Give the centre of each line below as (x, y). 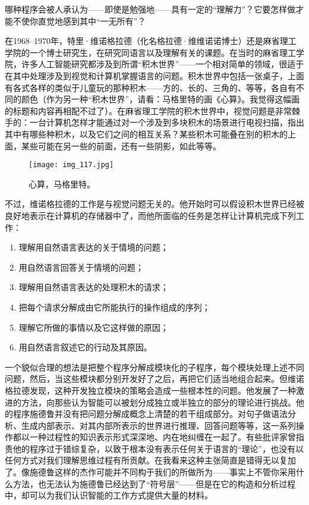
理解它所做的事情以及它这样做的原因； (94, 327)
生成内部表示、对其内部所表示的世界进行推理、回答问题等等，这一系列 (158, 425)
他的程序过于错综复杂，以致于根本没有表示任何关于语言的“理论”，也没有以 (158, 448)
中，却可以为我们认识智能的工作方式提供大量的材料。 (109, 495)
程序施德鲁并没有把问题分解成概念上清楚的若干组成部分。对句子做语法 (150, 414)
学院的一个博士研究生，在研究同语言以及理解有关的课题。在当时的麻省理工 (150, 52)
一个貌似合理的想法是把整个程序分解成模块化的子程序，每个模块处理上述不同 (154, 367)
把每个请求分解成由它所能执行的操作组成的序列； (114, 307)
